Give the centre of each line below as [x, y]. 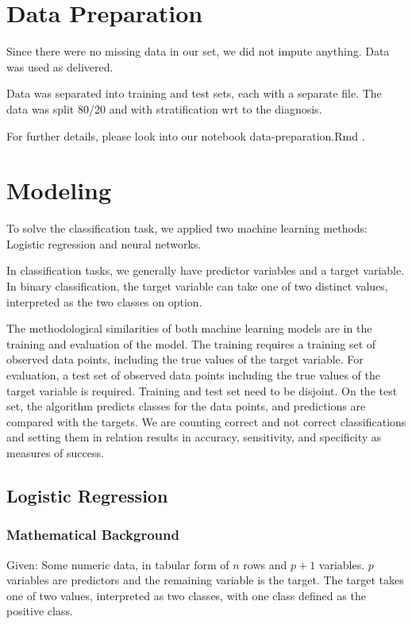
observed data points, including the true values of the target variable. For [185, 359]
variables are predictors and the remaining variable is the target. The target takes [205, 580]
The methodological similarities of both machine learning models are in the [189, 328]
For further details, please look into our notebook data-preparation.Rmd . [186, 135]
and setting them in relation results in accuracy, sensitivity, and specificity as [194, 437]
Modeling [59, 190]
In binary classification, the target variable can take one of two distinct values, [197, 286]
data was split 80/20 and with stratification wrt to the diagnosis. [164, 108]
